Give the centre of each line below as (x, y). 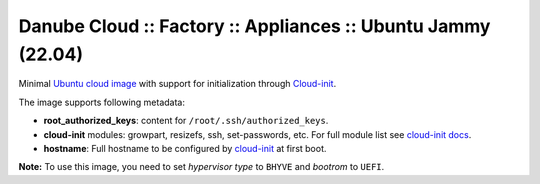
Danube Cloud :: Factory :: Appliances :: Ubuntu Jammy (254, 26)
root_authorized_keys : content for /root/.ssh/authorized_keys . (186, 121)
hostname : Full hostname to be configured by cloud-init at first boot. (185, 148)
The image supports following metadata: (101, 102)
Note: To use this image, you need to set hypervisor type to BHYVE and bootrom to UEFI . (201, 167)
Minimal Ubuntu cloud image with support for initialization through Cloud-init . (177, 84)
